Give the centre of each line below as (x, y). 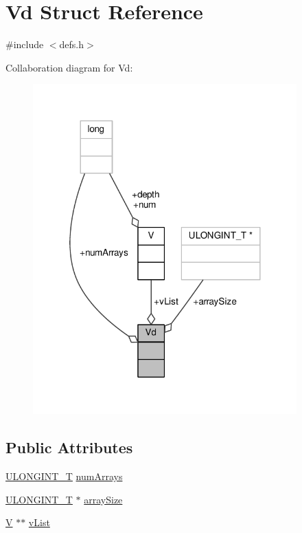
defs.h (72, 44)
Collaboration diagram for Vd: (69, 67)
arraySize (103, 499)
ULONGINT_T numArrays (64, 476)
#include (25, 44)
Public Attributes (69, 447)
